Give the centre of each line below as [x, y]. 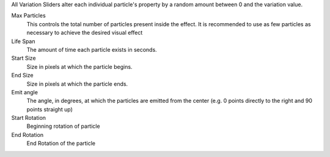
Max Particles [28, 16]
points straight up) [50, 109]
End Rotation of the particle [61, 144]
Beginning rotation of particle [63, 126]
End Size [22, 75]
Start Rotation [28, 118]
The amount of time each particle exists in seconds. [92, 49]
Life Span [24, 41]
